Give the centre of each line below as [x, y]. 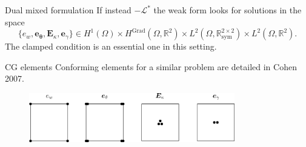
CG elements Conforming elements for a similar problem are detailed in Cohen [151, 66]
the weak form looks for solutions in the [228, 10]
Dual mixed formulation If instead [68, 10]
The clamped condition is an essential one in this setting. [111, 46]
